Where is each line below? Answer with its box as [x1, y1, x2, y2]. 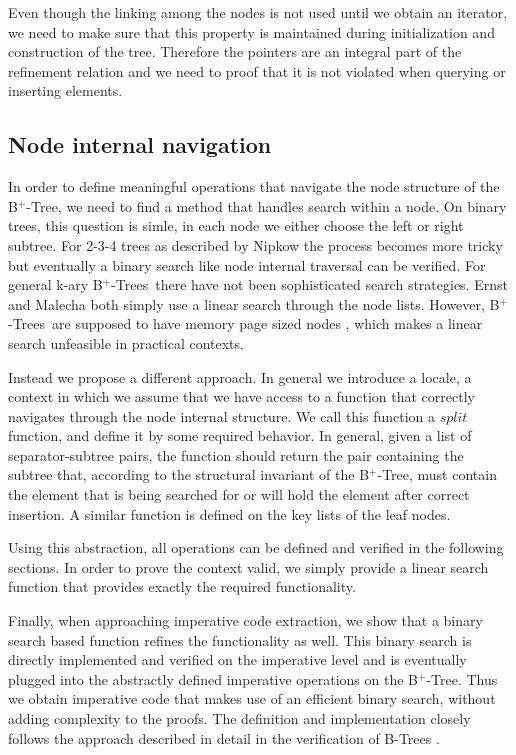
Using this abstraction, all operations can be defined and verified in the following [8, 537, 504, 558]
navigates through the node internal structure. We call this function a [8, 405, 436, 426]
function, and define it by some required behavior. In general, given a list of [8, 425, 472, 446]
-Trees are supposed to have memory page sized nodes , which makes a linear [8, 313, 483, 334]
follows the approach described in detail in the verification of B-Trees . [8, 727, 440, 748]
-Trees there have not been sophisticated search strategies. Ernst [111, 274, 508, 295]
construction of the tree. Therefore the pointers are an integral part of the [8, 41, 462, 62]
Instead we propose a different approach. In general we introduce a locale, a [8, 366, 472, 387]
